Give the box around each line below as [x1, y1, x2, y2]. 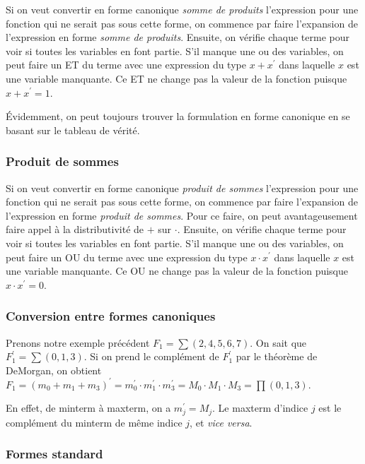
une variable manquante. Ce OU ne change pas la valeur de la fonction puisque [6, 263, 349, 278]
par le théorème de [236, 349, 318, 364]
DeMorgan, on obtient [6, 362, 102, 377]
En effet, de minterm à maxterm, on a [6, 400, 171, 415]
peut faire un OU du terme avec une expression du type [6, 249, 248, 264]
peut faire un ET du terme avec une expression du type [6, 57, 246, 72]
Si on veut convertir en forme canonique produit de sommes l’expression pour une [6, 180, 359, 195]
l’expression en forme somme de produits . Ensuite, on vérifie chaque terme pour [6, 30, 350, 44]
